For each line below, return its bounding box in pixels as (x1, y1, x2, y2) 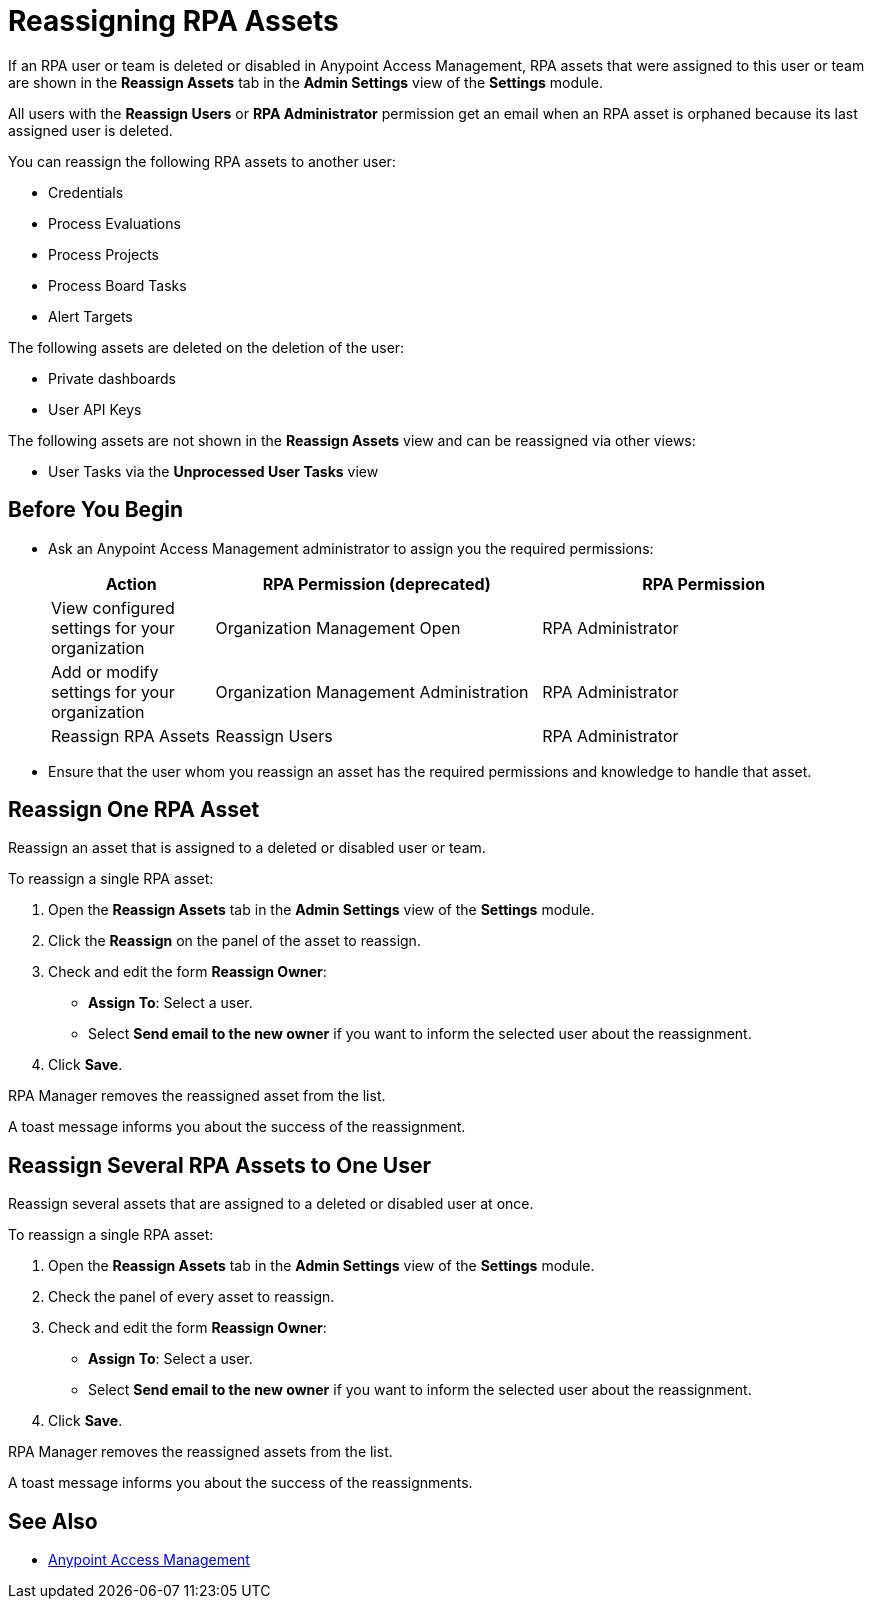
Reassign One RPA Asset (8, 797, 260, 823)
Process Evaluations (48, 214, 181, 232)
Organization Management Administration (215, 681, 529, 702)
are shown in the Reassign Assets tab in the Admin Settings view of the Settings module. (8, 73, 603, 91)
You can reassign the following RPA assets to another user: (8, 152, 396, 170)
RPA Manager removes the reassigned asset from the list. (8, 1087, 386, 1105)
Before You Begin (8, 497, 184, 523)
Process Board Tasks (48, 276, 187, 294)
